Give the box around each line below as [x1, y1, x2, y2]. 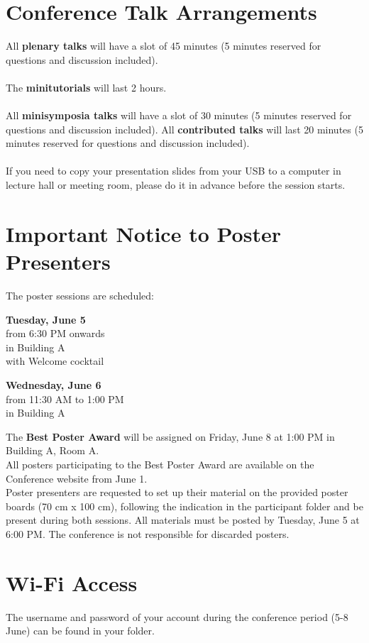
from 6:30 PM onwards [6, 326, 105, 341]
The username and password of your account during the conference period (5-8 [6, 609, 348, 624]
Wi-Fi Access [6, 568, 138, 597]
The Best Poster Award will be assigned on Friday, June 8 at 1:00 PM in [6, 429, 335, 444]
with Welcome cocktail [6, 353, 104, 368]
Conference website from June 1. [6, 471, 148, 485]
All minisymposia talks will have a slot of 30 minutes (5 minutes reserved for [6, 108, 352, 123]
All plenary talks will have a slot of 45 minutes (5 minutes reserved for [6, 38, 321, 53]
